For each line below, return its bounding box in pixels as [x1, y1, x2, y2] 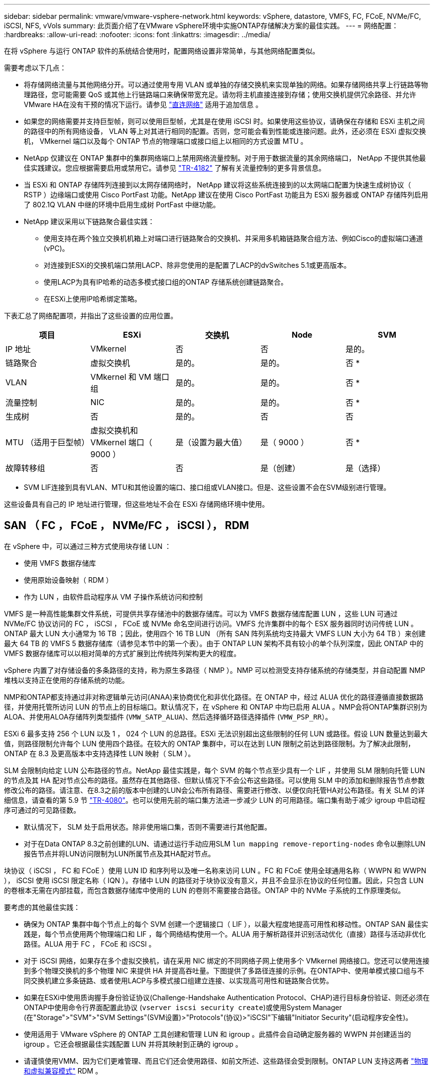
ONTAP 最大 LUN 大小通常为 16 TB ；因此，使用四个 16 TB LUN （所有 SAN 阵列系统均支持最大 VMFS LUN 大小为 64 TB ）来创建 [4, 629, 426, 638]
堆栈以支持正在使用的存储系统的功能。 [4, 675, 129, 684]
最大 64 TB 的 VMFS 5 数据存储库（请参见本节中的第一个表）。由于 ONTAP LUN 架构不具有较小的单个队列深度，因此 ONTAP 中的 [4, 639, 424, 648]
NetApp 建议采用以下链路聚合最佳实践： [24, 217, 155, 226]
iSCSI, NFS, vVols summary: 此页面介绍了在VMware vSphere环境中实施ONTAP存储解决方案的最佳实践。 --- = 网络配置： [4, 21, 399, 30]
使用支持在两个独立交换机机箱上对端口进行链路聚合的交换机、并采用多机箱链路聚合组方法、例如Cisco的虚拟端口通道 [44, 234, 423, 242]
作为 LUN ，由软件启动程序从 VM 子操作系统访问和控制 [24, 592, 203, 601]
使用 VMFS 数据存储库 [24, 558, 96, 567]
